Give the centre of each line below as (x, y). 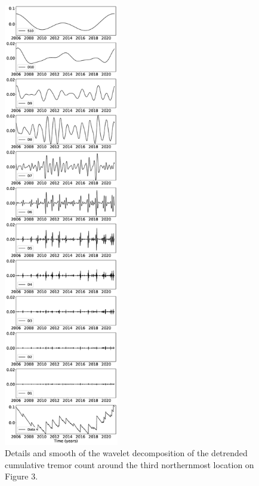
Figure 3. (21, 476)
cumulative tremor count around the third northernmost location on (129, 464)
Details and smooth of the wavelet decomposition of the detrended (126, 453)
